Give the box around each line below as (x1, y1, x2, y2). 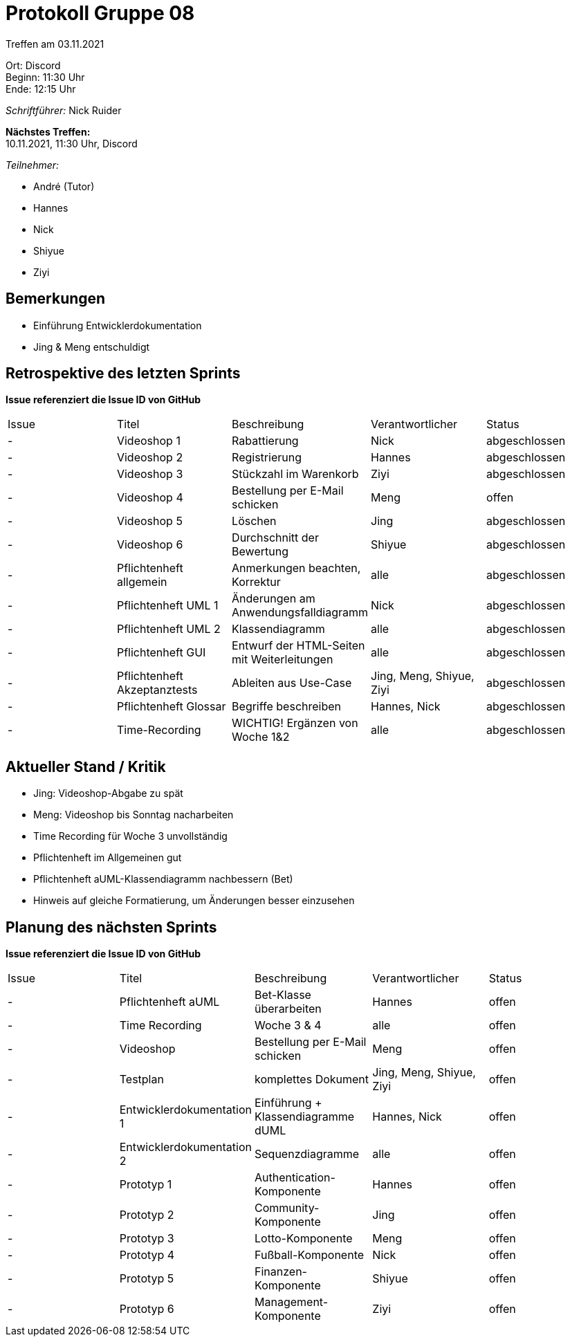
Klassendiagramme (255, 1110, 355, 1124)
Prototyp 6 (119, 1302, 174, 1316)
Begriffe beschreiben (232, 699, 342, 714)
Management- (255, 1295, 329, 1309)
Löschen (232, 514, 277, 528)
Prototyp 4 (119, 1248, 175, 1262)
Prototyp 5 (119, 1271, 174, 1286)
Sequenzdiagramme (255, 1147, 360, 1161)
